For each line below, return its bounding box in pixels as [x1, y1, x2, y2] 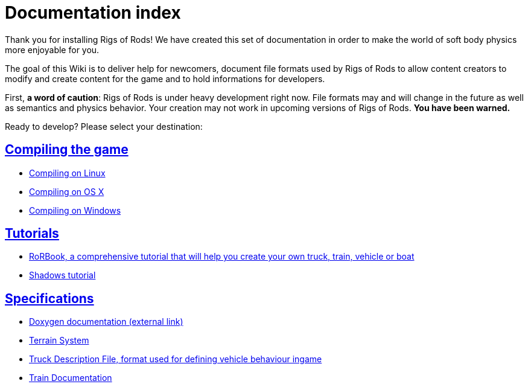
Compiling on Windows [29, 205, 121, 216]
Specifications [5, 290, 94, 306]
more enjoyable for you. [5, 44, 100, 55]
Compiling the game [5, 142, 129, 158]
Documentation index [5, 2, 181, 23]
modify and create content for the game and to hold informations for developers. [5, 73, 325, 84]
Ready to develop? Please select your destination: [5, 121, 203, 132]
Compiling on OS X [29, 186, 104, 197]
